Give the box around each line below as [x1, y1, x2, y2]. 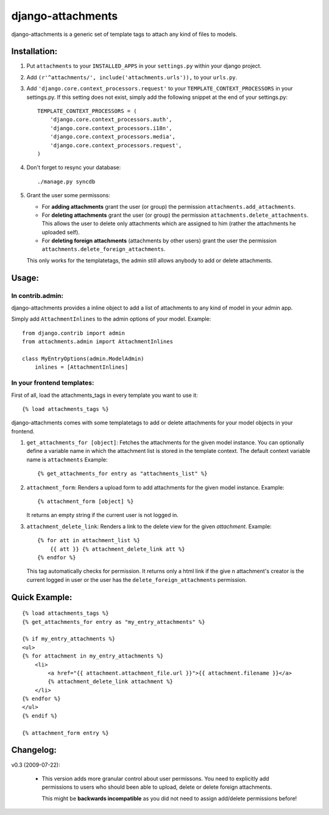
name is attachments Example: [26, 455, 108, 463]
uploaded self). [41, 228, 80, 236]
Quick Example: [11, 592, 73, 603]
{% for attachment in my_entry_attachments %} [22, 653, 164, 659]
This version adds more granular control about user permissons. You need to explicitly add [41, 775, 269, 782]
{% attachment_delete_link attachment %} [48, 678, 174, 685]
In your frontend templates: [11, 379, 94, 387]
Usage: [11, 272, 40, 283]
